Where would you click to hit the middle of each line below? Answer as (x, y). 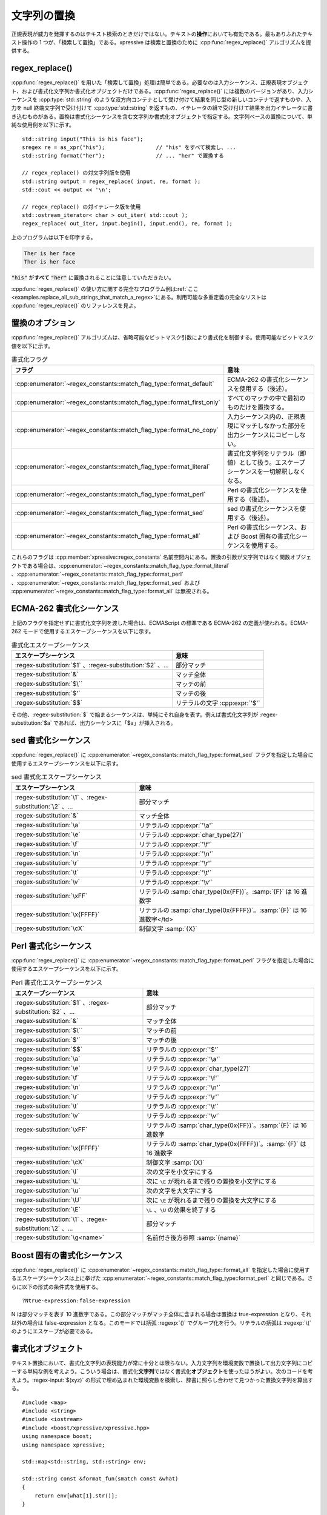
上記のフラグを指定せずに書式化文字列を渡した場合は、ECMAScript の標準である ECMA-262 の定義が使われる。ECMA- (160, 623)
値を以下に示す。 (32, 346)
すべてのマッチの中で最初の (266, 398)
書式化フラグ (30, 359)
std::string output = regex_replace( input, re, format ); (111, 181)
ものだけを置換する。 (258, 407)
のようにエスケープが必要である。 (54, 1331)
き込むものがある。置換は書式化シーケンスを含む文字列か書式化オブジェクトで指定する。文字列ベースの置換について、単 (162, 116)
